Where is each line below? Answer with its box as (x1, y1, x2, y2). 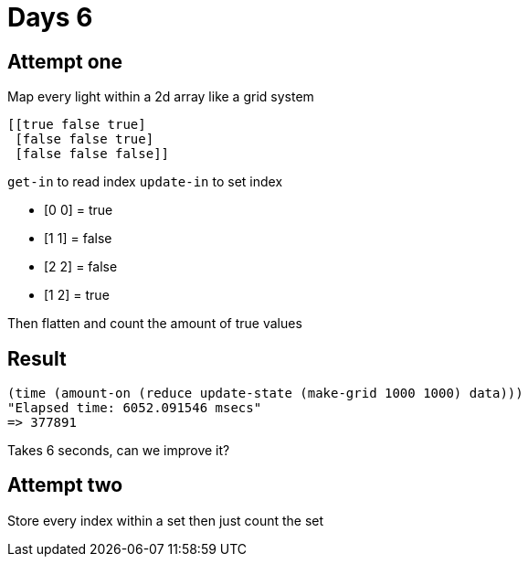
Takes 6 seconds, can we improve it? (7, 442, 230, 459)
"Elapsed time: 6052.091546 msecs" (7, 400, 262, 416)
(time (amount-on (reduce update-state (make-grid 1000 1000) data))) (7, 386, 523, 401)
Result (7, 346, 67, 370)
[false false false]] (15, 146, 170, 162)
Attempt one (7, 49, 123, 73)
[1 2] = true (44, 287, 110, 303)
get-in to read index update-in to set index (7, 174, 283, 190)
